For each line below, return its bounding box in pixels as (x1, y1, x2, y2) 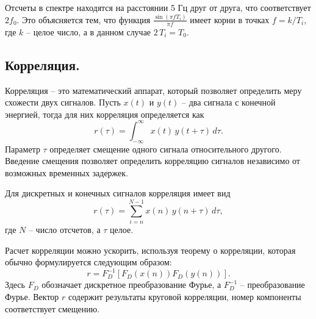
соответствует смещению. (5, 302, 100, 315)
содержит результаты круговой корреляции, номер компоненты (68, 290, 301, 303)
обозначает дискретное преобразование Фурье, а (41, 278, 221, 291)
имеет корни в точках (190, 13, 270, 26)
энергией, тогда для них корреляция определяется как (5, 107, 204, 120)
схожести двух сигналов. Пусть (5, 96, 121, 109)
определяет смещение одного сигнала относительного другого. (49, 142, 282, 155)
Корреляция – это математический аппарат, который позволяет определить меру (5, 84, 302, 96)
